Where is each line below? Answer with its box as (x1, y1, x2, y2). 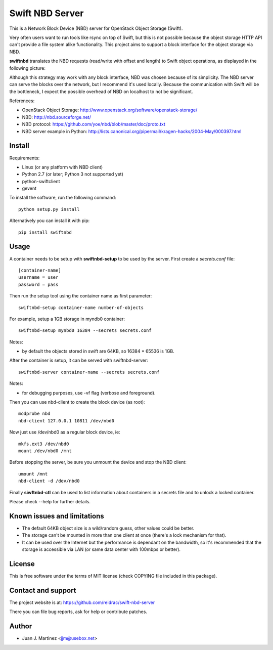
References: (9, 98, 35, 104)
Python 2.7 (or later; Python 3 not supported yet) (22, 171, 124, 177)
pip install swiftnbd (18, 229, 72, 235)
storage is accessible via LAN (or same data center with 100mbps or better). (22, 546, 181, 552)
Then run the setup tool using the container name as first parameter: (9, 293, 152, 299)
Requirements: (9, 155, 40, 161)
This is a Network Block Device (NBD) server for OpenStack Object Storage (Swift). (9, 25, 183, 31)
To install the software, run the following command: (9, 195, 116, 201)
